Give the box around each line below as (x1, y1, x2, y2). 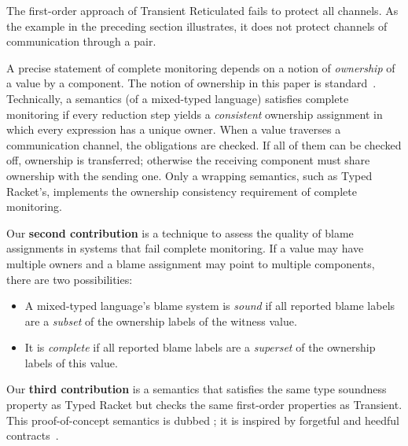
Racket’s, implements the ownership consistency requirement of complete (6, 182, 357, 199)
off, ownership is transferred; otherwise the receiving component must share (6, 152, 370, 168)
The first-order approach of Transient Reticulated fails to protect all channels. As (6, 2, 399, 18)
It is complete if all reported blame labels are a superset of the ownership (24, 339, 376, 356)
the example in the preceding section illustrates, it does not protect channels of (6, 17, 388, 34)
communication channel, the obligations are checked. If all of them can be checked (6, 136, 402, 153)
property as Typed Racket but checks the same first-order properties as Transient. (6, 396, 402, 413)
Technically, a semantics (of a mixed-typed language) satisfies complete (6, 90, 349, 106)
